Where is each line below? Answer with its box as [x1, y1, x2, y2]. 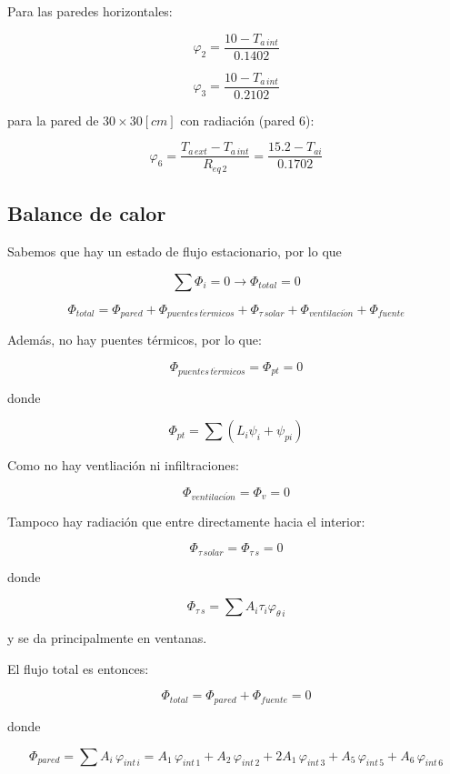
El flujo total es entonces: [7, 658, 149, 678]
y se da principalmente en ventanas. [7, 628, 207, 648]
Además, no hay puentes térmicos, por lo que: [7, 330, 262, 349]
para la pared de [7, 110, 99, 129]
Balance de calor [7, 199, 166, 227]
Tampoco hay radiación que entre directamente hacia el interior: [7, 511, 365, 530]
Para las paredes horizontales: [7, 2, 173, 20]
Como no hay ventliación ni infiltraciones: [7, 456, 239, 475]
